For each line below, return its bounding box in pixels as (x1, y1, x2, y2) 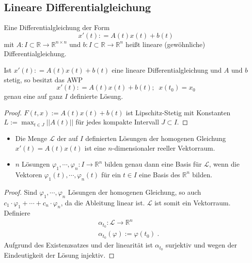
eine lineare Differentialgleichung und (111, 64, 222, 75)
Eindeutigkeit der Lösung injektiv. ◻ (4, 250, 115, 260)
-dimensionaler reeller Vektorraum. (112, 142, 215, 153)
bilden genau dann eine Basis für (104, 159, 202, 169)
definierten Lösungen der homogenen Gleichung (85, 133, 226, 143)
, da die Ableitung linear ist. (61, 197, 145, 207)
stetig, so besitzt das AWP (4, 74, 83, 84)
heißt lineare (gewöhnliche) (126, 39, 205, 49)
